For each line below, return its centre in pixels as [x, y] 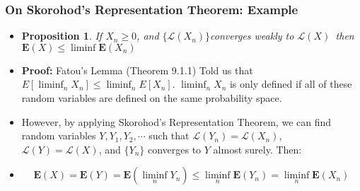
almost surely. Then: [257, 149]
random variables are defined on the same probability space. [152, 98]
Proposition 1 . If [62, 36]
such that [169, 135]
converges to [174, 149]
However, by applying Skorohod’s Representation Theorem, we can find [176, 121]
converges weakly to [252, 36]
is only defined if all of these [291, 84]
